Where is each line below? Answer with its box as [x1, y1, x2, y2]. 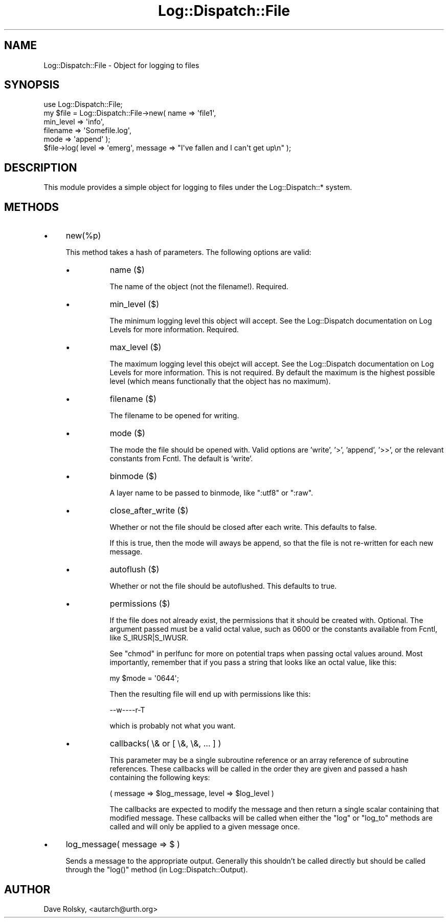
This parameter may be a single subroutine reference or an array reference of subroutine [109, 756, 409, 765]
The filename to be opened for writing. [109, 411, 239, 420]
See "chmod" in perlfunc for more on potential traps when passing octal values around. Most [109, 649, 423, 658]
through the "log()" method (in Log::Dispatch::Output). [65, 865, 248, 874]
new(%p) [65, 230, 101, 241]
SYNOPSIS [4, 78, 60, 92]
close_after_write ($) [109, 505, 189, 516]
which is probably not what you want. [109, 721, 236, 731]
